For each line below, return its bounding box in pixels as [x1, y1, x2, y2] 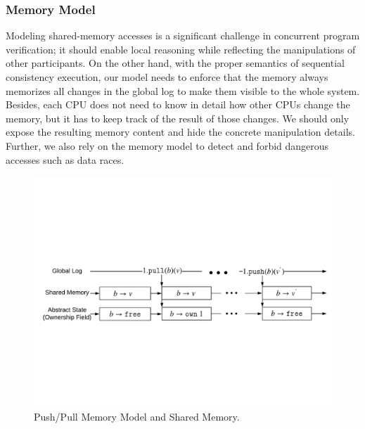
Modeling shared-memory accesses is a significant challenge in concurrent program [6, 28, 360, 43]
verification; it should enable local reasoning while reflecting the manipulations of [6, 41, 356, 56]
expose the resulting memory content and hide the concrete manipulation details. [6, 124, 355, 139]
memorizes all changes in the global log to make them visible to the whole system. [6, 83, 360, 98]
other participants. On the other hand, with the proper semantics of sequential [6, 56, 345, 70]
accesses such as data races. [6, 152, 124, 167]
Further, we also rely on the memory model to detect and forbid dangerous [6, 138, 329, 153]
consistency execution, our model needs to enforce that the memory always [6, 70, 328, 84]
